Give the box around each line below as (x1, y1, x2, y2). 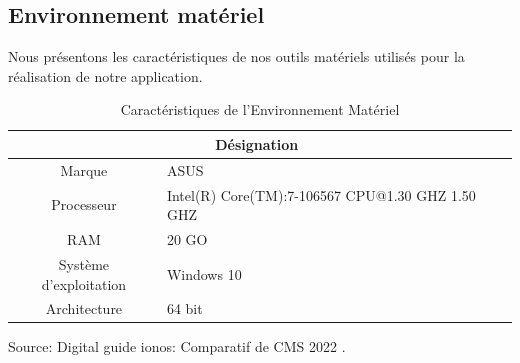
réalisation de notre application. (8, 65, 203, 86)
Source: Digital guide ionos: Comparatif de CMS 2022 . (8, 336, 346, 357)
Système (58, 253, 110, 274)
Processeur (51, 194, 117, 215)
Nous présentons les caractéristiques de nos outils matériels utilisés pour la (8, 46, 465, 67)
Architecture (45, 298, 123, 319)
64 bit (166, 298, 203, 319)
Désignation (215, 133, 299, 154)
